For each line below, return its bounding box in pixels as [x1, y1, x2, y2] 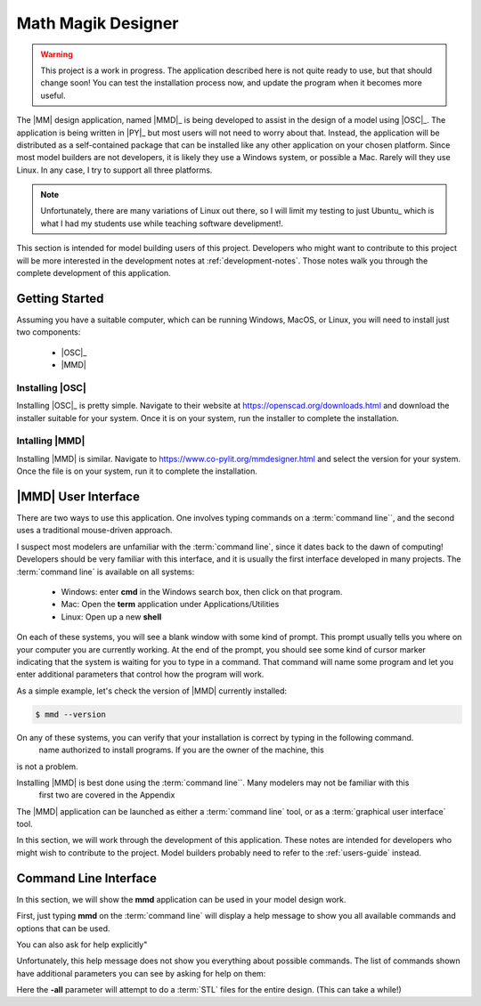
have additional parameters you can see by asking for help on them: [16, 968, 266, 978]
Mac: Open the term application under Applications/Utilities [61, 599, 280, 610]
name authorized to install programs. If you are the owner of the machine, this [38, 744, 324, 756]
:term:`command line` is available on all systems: [16, 566, 195, 577]
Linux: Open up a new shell [61, 611, 162, 622]
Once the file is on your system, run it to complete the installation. [16, 466, 257, 476]
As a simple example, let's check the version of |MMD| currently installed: [16, 686, 288, 696]
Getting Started [16, 290, 104, 306]
